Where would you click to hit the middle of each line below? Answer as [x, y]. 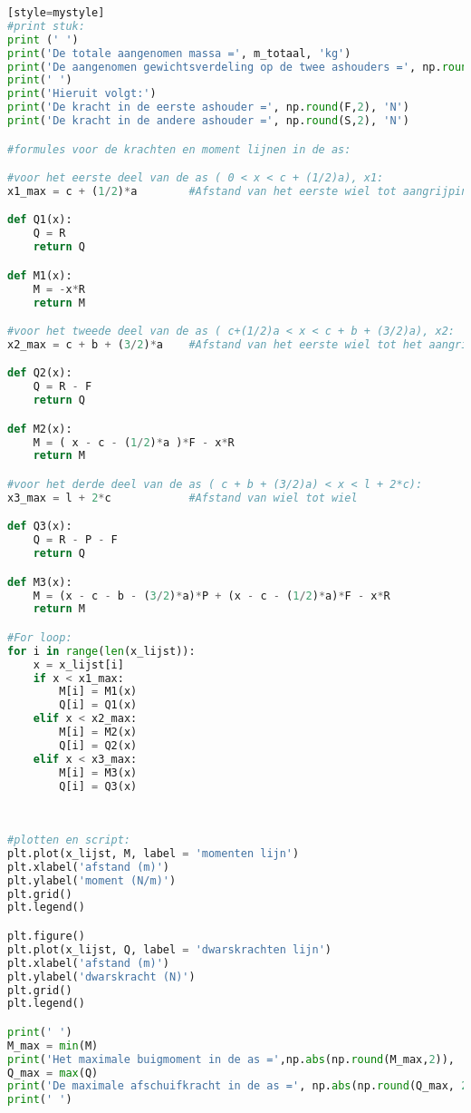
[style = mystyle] [56, 13]
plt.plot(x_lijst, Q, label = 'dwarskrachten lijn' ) [169, 949]
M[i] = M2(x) [98, 732]
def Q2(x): [40, 373]
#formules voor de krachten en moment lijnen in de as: [179, 149]
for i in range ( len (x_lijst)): [101, 651]
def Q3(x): [40, 527]
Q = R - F [62, 387]
